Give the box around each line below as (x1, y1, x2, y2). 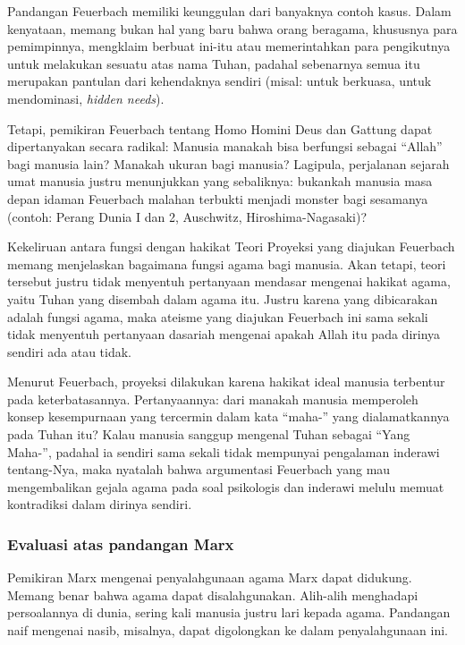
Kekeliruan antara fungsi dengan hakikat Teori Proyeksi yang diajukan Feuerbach (7, 237, 455, 256)
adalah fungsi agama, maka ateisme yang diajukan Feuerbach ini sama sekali (7, 307, 428, 326)
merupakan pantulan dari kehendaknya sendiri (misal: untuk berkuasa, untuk (7, 72, 432, 90)
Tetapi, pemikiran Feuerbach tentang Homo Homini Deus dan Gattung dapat (7, 119, 433, 138)
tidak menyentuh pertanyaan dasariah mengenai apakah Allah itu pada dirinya (7, 325, 441, 344)
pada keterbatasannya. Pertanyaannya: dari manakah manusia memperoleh (7, 389, 418, 408)
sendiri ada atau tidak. (7, 342, 131, 361)
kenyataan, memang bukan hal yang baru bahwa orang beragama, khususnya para (7, 19, 458, 38)
